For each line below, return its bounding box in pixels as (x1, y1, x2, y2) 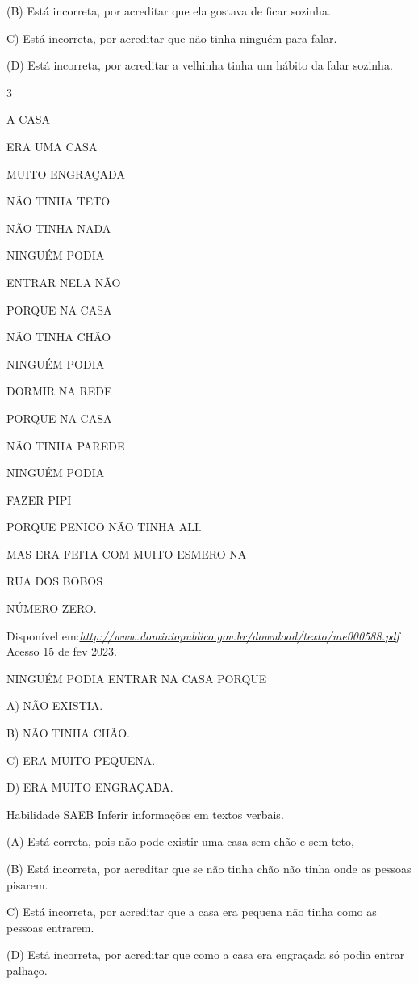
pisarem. (6, 876, 48, 893)
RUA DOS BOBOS (6, 572, 102, 589)
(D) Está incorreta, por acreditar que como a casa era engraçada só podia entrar (6, 946, 405, 963)
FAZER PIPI (6, 491, 72, 508)
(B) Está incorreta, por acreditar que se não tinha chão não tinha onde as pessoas (6, 860, 412, 876)
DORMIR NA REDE (6, 382, 112, 399)
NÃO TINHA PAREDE (6, 437, 125, 454)
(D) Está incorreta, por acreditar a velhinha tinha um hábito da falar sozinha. (6, 57, 393, 74)
